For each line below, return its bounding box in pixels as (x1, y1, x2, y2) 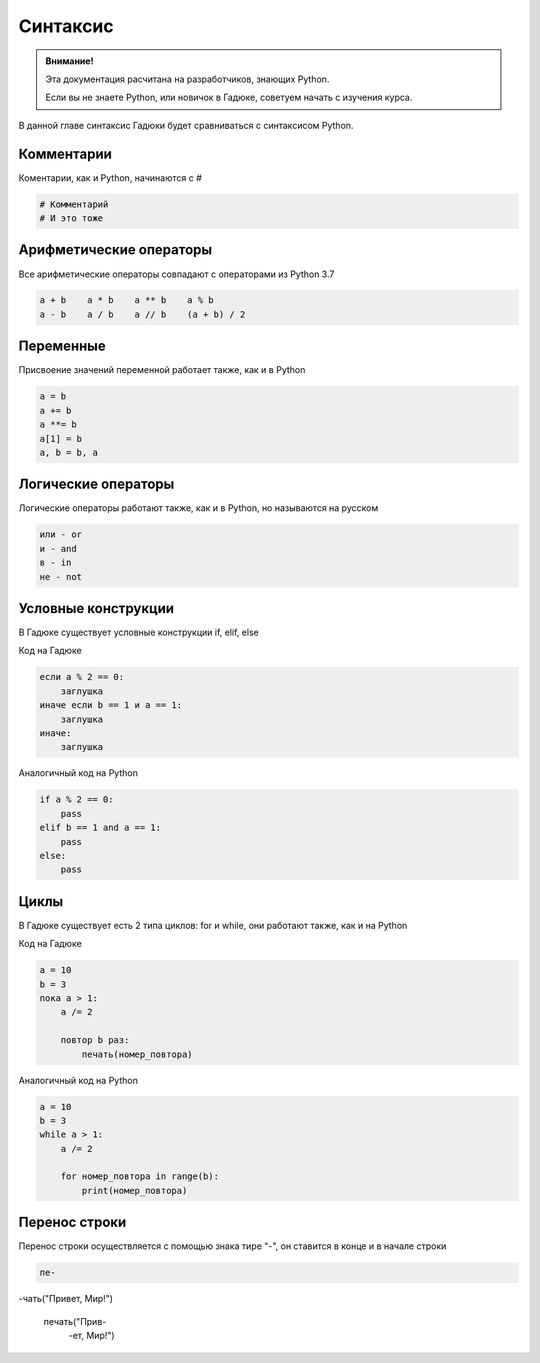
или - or (39, 529, 83, 540)
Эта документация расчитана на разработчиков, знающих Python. (45, 73, 330, 85)
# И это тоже (39, 213, 104, 224)
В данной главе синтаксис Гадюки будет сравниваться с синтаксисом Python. (18, 119, 354, 131)
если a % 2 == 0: (39, 671, 125, 683)
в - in (39, 557, 72, 569)
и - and (39, 543, 77, 554)
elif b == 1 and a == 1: (39, 822, 162, 834)
